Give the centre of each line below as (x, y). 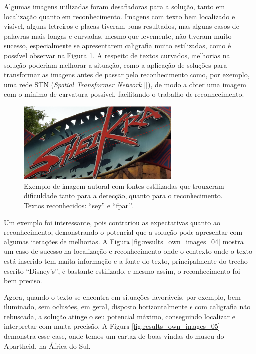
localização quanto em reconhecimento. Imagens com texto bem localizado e (120, 16)
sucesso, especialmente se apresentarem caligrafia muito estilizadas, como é (118, 45)
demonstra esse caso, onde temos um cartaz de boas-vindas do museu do (114, 336)
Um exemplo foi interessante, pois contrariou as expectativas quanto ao (112, 222)
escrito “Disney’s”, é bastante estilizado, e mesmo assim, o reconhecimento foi (122, 270)
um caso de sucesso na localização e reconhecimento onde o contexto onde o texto (128, 251)
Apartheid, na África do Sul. (47, 345)
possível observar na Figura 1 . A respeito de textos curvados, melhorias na (117, 55)
